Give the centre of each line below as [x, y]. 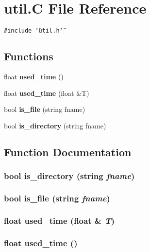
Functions [29, 56]
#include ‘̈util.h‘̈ [33, 31]
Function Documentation [68, 152]
